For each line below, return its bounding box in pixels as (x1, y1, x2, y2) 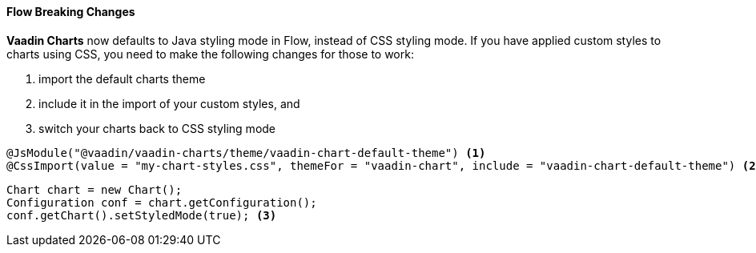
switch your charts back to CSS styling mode (38, 121, 276, 135)
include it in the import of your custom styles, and (38, 96, 300, 110)
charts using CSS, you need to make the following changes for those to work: (6, 46, 414, 61)
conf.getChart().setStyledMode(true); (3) (6, 208, 277, 222)
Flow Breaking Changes (6, 5, 135, 18)
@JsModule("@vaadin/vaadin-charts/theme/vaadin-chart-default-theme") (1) (6, 146, 486, 159)
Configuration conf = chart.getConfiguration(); (6, 195, 317, 209)
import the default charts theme (38, 71, 206, 86)
